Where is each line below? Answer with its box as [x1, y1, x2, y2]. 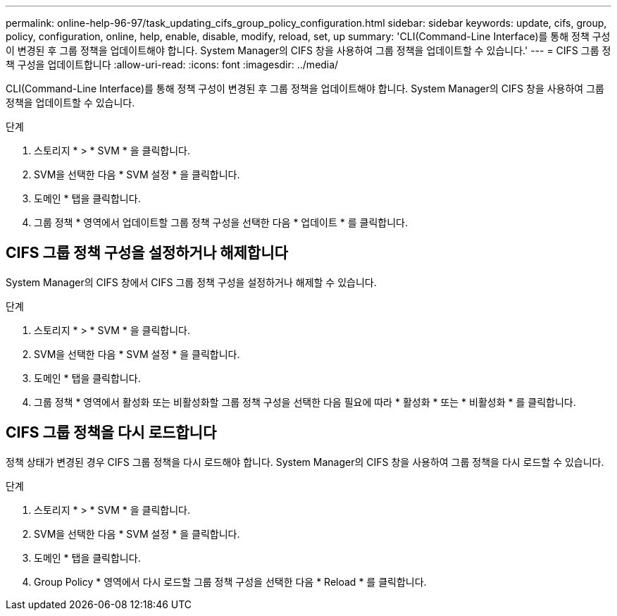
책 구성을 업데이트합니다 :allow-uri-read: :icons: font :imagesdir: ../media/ [6, 58, 339, 70]
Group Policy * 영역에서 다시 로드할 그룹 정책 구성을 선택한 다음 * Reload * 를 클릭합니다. [34, 575, 427, 588]
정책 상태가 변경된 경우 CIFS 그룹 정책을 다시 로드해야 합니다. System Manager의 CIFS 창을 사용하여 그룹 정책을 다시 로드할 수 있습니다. [6, 455, 604, 468]
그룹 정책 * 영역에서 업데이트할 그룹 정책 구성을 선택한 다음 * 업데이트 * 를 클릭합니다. [34, 216, 408, 228]
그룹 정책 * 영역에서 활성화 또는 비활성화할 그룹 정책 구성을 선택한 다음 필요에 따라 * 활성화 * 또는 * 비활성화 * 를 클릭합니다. [34, 395, 576, 408]
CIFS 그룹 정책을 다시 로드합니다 [6, 424, 217, 442]
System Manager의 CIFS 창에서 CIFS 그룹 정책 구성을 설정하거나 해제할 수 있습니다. [6, 276, 377, 288]
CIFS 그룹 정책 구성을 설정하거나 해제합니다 [6, 244, 288, 262]
